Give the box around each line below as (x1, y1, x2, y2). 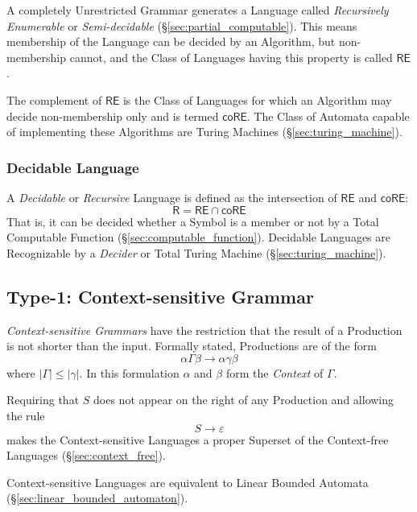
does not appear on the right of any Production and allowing (93, 391, 394, 408)
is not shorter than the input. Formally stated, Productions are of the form (6, 337, 377, 354)
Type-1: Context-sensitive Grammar (6, 283, 314, 308)
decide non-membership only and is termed (6, 107, 219, 124)
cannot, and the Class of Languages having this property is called (69, 48, 393, 65)
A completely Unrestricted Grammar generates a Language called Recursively (6, 2, 389, 18)
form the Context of (225, 364, 324, 381)
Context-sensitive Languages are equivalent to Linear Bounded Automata (6, 473, 369, 490)
